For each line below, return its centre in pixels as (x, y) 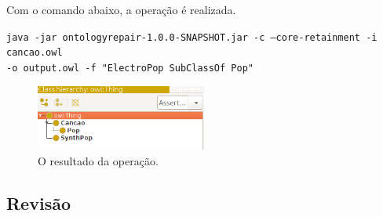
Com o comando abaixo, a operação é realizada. (121, 9)
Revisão (38, 203)
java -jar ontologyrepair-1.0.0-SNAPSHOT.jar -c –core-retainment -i (192, 37)
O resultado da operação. (98, 160)
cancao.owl (35, 53)
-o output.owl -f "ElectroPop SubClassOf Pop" (130, 68)
